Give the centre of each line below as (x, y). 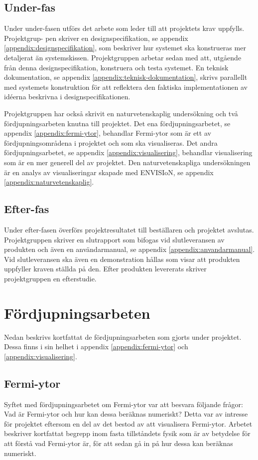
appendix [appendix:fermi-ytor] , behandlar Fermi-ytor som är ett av (108, 133)
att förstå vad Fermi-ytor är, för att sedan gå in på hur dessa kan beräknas (119, 443)
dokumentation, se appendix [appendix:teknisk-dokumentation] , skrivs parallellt (126, 77)
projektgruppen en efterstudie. (50, 278)
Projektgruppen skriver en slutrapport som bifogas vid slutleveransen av (114, 239)
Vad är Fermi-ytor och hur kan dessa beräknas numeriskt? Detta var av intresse (126, 414)
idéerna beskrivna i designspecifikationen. (67, 97)
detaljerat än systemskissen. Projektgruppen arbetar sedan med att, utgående (123, 57)
